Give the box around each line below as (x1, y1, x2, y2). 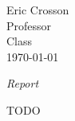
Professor (6, 17, 52, 33)
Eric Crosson (6, 2, 69, 18)
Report (6, 75, 39, 92)
